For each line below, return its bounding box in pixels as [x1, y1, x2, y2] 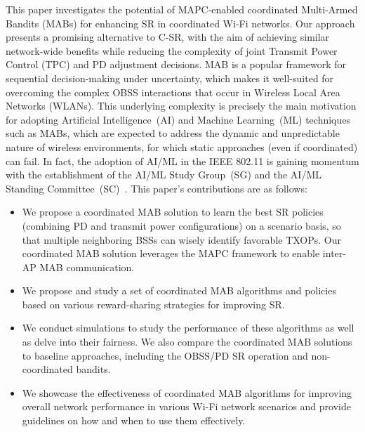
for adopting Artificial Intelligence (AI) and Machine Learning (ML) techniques [6, 112, 351, 126]
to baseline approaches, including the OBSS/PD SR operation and [22, 348, 308, 362]
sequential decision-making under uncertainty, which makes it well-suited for [6, 70, 334, 85]
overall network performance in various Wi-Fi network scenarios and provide [22, 399, 351, 414]
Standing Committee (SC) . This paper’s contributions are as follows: [6, 181, 307, 195]
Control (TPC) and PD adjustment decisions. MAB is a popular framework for [6, 57, 347, 72]
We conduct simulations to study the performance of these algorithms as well [22, 320, 354, 335]
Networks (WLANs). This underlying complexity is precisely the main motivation [6, 98, 357, 113]
